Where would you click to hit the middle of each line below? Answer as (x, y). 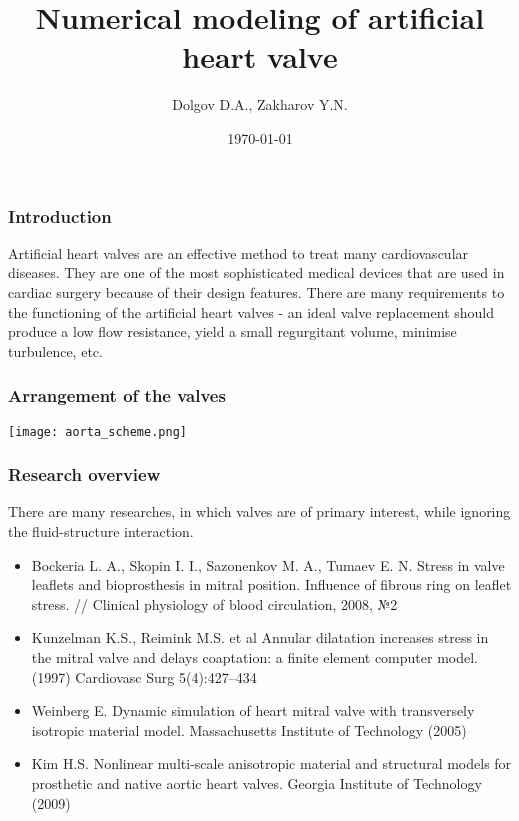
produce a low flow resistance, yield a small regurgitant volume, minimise (232, 331)
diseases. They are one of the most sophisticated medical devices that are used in (256, 272)
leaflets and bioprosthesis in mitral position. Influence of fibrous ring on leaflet (271, 584)
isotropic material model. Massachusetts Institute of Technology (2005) (249, 729)
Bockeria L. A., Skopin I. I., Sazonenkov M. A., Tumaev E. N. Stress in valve (268, 564)
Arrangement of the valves (117, 395)
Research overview (84, 474)
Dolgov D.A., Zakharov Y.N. (260, 104)
